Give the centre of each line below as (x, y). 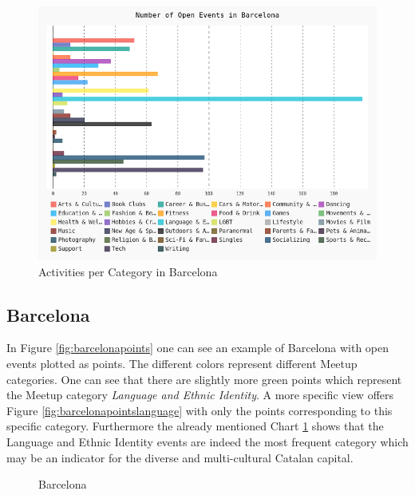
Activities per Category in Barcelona (128, 271)
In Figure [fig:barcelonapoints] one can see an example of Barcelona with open (198, 348)
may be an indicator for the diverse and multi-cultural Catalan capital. (180, 457)
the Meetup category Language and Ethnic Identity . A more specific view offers (200, 395)
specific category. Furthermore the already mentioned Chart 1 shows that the (195, 426)
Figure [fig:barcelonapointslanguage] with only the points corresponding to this (200, 410)
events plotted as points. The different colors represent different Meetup (182, 363)
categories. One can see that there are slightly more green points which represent (204, 379)
